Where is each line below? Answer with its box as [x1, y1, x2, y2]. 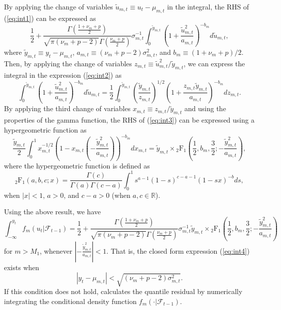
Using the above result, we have [4, 206, 101, 217]
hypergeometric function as [4, 124, 87, 135]
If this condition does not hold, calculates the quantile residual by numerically [4, 286, 243, 297]
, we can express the [183, 58, 245, 68]
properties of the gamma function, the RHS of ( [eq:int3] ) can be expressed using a [4, 115, 255, 125]
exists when [4, 262, 39, 272]
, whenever [39, 245, 73, 256]
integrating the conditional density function [4, 296, 137, 306]
